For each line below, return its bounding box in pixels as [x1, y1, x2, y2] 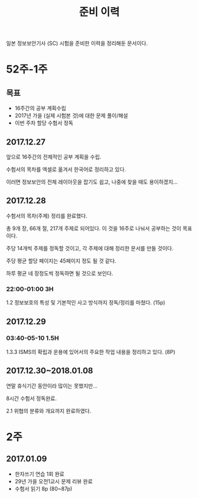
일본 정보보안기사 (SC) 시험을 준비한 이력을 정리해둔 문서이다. [6, 40, 148, 47]
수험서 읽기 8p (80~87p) [14, 485, 73, 492]
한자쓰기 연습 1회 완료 [14, 470, 65, 477]
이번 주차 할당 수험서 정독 [14, 119, 74, 127]
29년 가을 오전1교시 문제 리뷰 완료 [14, 477, 93, 484]
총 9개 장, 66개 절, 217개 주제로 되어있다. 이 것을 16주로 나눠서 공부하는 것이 [6, 225, 181, 232]
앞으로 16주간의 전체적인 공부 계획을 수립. [6, 153, 102, 160]
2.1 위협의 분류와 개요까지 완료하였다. [6, 407, 92, 414]
